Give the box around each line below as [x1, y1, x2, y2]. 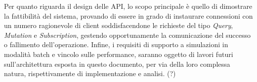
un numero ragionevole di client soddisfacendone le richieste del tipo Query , [4, 20, 233, 30]
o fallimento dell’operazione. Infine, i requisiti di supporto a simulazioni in [4, 39, 228, 50]
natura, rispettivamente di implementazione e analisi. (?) [4, 68, 176, 79]
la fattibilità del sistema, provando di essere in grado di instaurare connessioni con [4, 10, 253, 21]
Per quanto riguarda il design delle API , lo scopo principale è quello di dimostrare [4, 1, 253, 11]
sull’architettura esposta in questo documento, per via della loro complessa [4, 58, 230, 69]
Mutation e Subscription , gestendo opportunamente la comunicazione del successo [4, 29, 251, 40]
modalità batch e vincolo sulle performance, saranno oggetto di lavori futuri [4, 49, 233, 59]
